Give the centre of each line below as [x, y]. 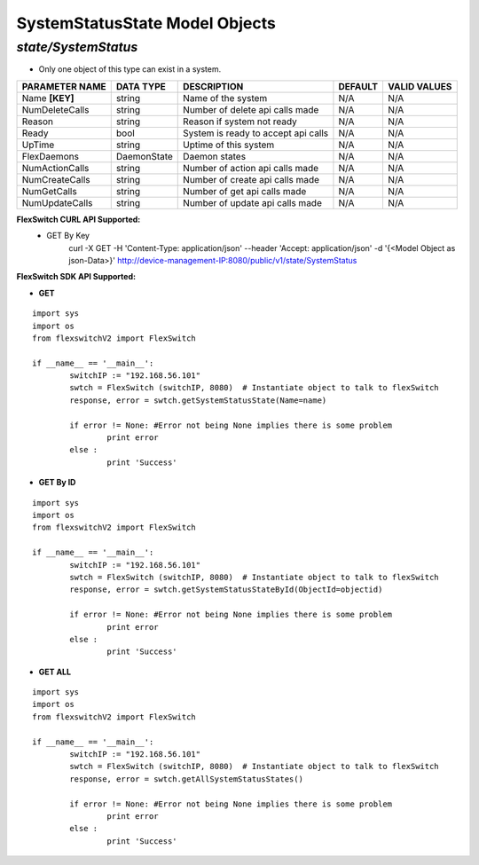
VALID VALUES [420, 86]
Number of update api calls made [253, 202]
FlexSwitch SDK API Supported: [76, 277]
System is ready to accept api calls [256, 133]
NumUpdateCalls [57, 202]
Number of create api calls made [251, 179]
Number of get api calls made [245, 191]
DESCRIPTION [213, 86]
